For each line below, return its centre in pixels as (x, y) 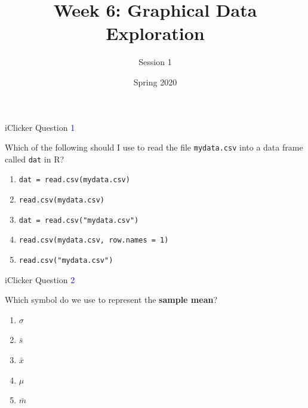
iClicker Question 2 (40, 279)
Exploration (155, 33)
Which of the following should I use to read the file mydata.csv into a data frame (154, 147)
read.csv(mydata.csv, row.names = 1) (94, 240)
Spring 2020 (155, 82)
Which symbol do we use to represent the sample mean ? (111, 300)
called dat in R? (35, 159)
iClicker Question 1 (40, 127)
